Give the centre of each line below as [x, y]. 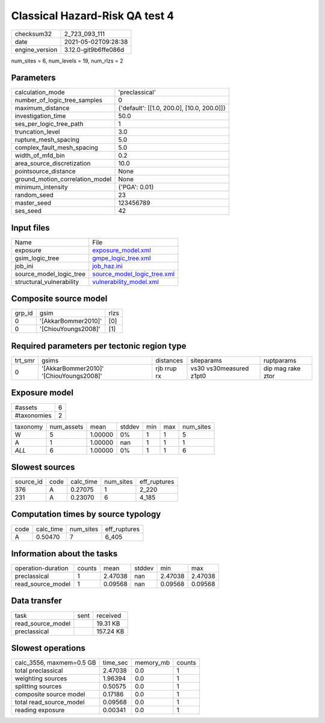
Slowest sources [43, 467]
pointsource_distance [45, 172]
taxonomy [29, 426]
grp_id [24, 313]
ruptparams [280, 360]
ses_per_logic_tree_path [49, 124]
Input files [31, 228]
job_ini [24, 266]
